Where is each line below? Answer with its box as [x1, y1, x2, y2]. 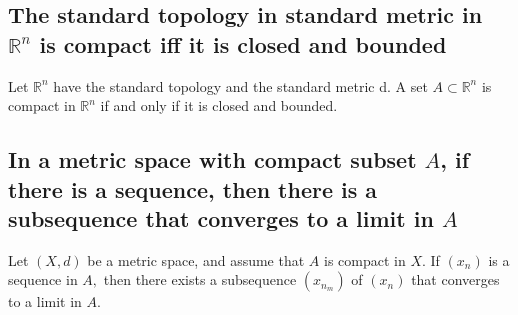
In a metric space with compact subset [8, 144, 417, 175]
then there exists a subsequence [103, 269, 297, 290]
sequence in [8, 269, 78, 290]
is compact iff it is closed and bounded [39, 28, 447, 59]
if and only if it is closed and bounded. [100, 95, 338, 116]
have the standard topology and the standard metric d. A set [53, 75, 428, 96]
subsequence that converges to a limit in [8, 202, 434, 233]
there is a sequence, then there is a [8, 173, 378, 204]
